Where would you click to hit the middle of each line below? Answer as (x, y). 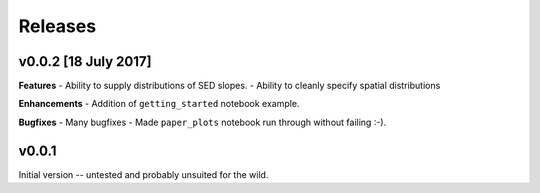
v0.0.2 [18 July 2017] (85, 61)
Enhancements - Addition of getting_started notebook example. (159, 104)
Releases (57, 26)
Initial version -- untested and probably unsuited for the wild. (143, 174)
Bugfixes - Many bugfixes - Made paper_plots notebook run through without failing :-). (202, 122)
